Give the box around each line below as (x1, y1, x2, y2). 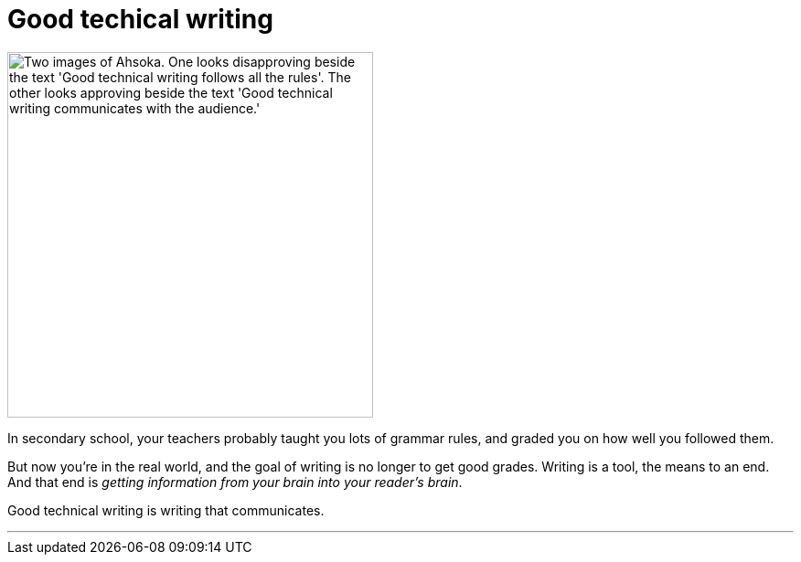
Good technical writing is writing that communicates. (7, 502, 325, 518)
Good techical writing (7, 4, 273, 35)
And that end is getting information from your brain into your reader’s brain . (7, 473, 463, 490)
